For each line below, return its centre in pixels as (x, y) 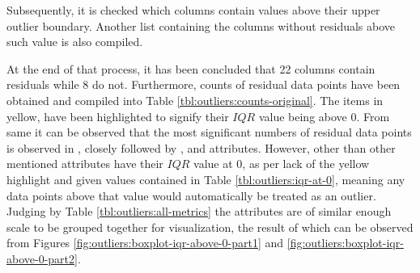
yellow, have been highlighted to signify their (118, 116)
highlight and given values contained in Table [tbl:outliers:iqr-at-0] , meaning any (206, 179)
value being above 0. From (324, 116)
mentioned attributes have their (85, 164)
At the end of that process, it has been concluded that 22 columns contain (191, 68)
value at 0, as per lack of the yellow (282, 164)
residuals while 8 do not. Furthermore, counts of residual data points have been (204, 84)
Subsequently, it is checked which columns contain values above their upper (193, 10)
